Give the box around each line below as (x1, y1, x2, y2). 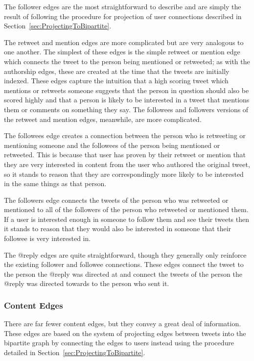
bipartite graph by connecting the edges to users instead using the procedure (4, 337, 234, 348)
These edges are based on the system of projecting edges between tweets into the (4, 328, 246, 338)
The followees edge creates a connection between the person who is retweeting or (4, 130, 246, 141)
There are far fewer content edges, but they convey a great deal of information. (4, 318, 241, 329)
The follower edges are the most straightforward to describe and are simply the (4, 1, 241, 11)
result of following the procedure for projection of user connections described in (4, 11, 242, 21)
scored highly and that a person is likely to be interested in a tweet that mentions (4, 95, 250, 105)
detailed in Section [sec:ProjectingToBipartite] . (4, 347, 145, 358)
